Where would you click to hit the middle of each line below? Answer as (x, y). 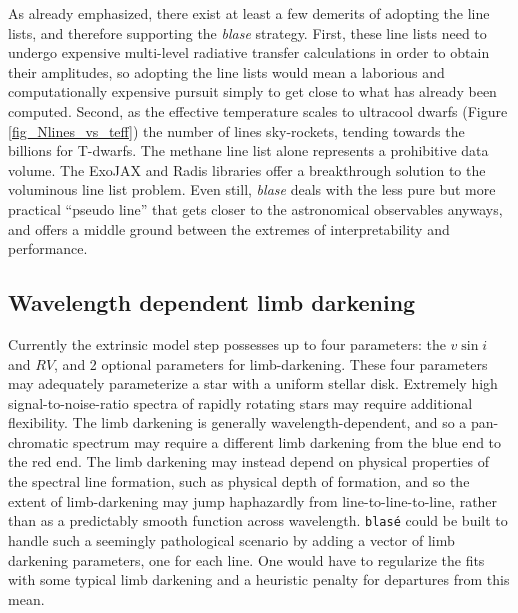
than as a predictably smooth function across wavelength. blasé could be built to (258, 520)
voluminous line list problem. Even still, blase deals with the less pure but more (252, 189)
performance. (48, 248)
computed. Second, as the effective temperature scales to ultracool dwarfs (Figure (258, 110)
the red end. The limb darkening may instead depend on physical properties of (249, 461)
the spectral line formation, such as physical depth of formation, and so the (239, 481)
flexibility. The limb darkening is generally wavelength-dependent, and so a (237, 422)
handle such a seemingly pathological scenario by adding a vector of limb (231, 539)
